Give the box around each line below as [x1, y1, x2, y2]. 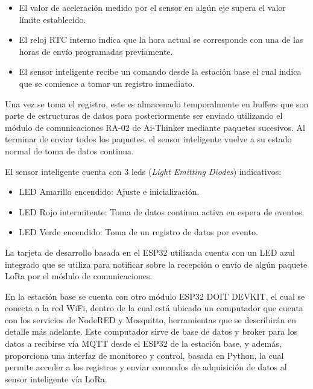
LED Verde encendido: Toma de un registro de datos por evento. [19, 226, 258, 238]
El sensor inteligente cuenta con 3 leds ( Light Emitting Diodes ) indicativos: [5, 165, 282, 177]
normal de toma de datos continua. [5, 144, 134, 157]
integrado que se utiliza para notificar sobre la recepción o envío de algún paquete [5, 258, 308, 270]
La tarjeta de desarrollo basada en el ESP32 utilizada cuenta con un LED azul [5, 245, 295, 258]
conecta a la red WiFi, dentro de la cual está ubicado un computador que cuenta [5, 302, 303, 314]
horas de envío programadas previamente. [19, 45, 173, 57]
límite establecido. [19, 13, 86, 25]
